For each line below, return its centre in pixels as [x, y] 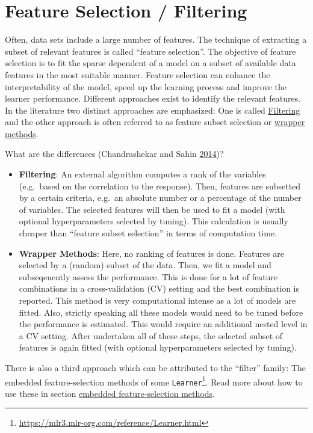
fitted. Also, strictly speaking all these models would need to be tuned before [161, 312]
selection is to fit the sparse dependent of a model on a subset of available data [150, 63]
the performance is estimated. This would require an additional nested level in [163, 324]
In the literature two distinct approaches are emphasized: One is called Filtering [153, 110]
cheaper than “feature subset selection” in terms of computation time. [148, 233]
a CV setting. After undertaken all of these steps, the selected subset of [151, 335]
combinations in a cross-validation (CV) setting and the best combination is [159, 288]
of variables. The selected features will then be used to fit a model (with [152, 209]
